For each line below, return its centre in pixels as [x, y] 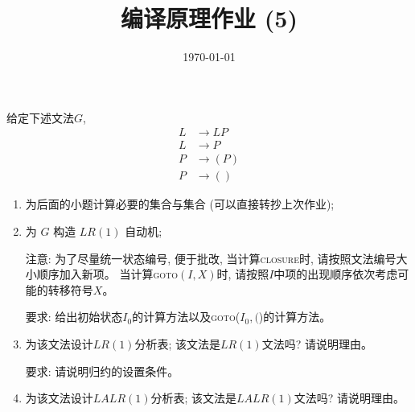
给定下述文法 [40, 117]
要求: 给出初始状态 [74, 317]
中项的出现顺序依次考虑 [336, 274]
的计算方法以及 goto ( [186, 317]
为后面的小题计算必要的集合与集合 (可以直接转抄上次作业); [180, 204]
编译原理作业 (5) [209, 18]
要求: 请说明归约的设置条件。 [102, 371]
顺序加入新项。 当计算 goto [107, 274]
